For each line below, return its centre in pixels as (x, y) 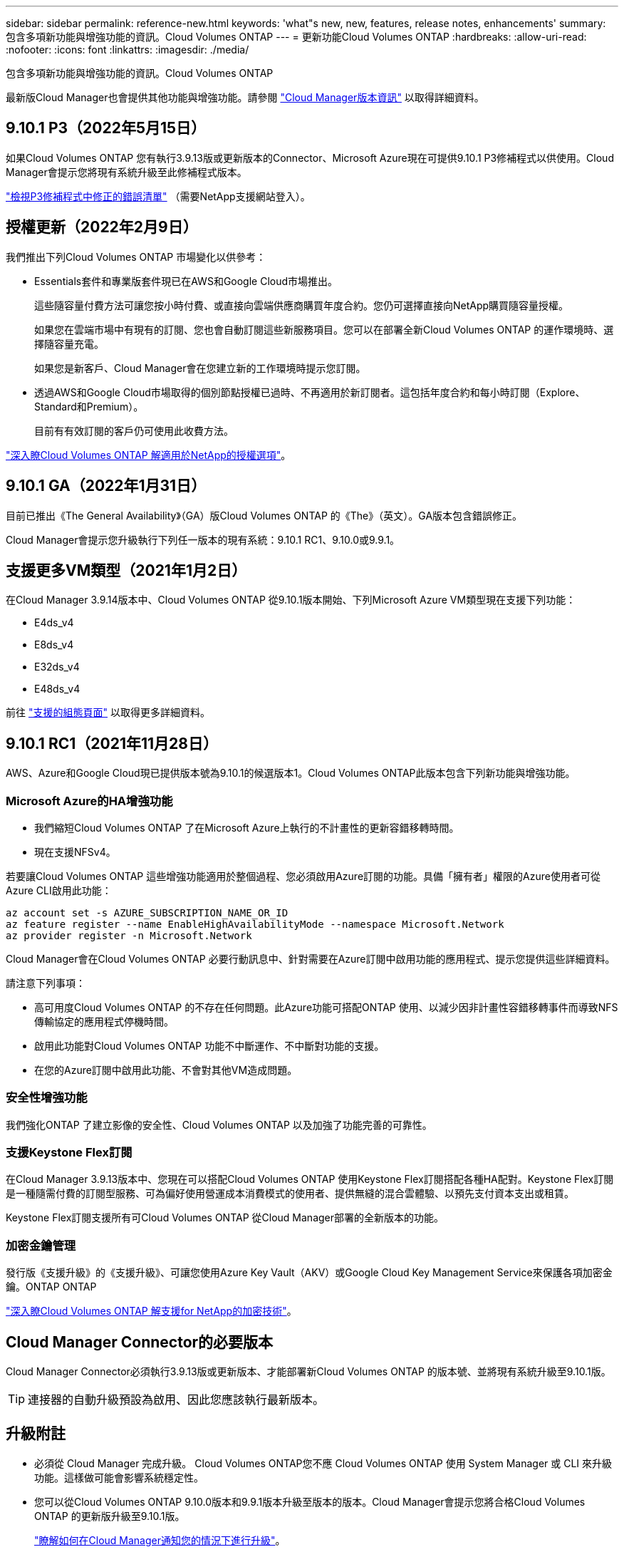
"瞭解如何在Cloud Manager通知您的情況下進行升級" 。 (160, 1540)
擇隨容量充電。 (69, 343)
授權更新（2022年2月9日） (102, 227)
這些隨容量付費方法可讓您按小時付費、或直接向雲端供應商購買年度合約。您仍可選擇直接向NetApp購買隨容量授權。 (302, 305)
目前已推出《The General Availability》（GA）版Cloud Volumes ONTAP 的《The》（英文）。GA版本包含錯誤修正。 (264, 515)
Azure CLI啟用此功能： (59, 890)
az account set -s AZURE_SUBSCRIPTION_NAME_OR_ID (147, 912)
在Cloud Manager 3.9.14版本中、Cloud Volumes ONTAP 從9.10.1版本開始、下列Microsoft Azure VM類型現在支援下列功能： (291, 600)
